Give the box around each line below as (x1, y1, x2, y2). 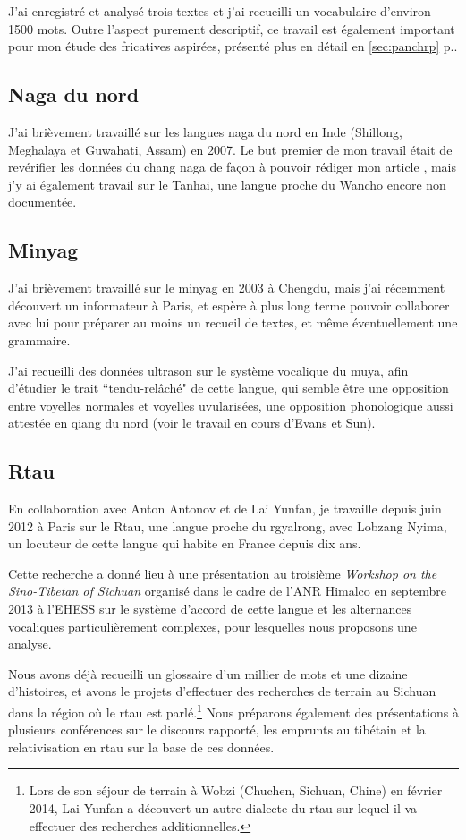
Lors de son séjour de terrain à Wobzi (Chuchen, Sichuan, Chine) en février (29, 781, 443, 800)
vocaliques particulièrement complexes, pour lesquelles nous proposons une (8, 616, 417, 635)
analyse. (8, 634, 52, 653)
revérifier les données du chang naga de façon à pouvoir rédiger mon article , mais (8, 157, 456, 176)
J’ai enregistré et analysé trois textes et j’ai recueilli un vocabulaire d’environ (8, 2, 431, 20)
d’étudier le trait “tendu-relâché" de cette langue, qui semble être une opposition (8, 378, 449, 397)
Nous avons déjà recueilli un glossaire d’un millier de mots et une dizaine (8, 664, 408, 683)
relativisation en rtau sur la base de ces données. (8, 737, 275, 756)
